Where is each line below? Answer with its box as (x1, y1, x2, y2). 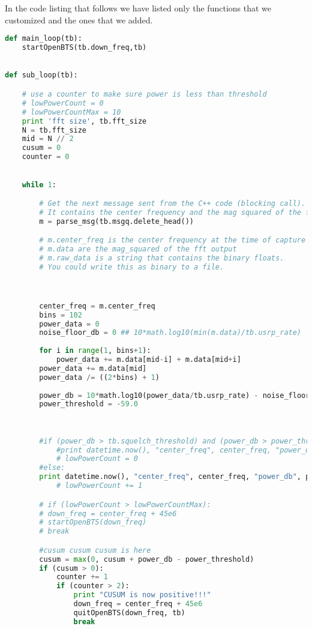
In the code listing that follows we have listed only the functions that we (5, 2, 272, 14)
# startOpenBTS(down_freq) (39, 518, 147, 527)
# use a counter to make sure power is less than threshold (22, 90, 267, 98)
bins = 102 (39, 310, 82, 319)
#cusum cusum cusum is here (39, 546, 151, 555)
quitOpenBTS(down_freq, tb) (73, 608, 185, 617)
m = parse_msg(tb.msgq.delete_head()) (39, 217, 194, 226)
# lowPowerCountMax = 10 (22, 107, 121, 116)
